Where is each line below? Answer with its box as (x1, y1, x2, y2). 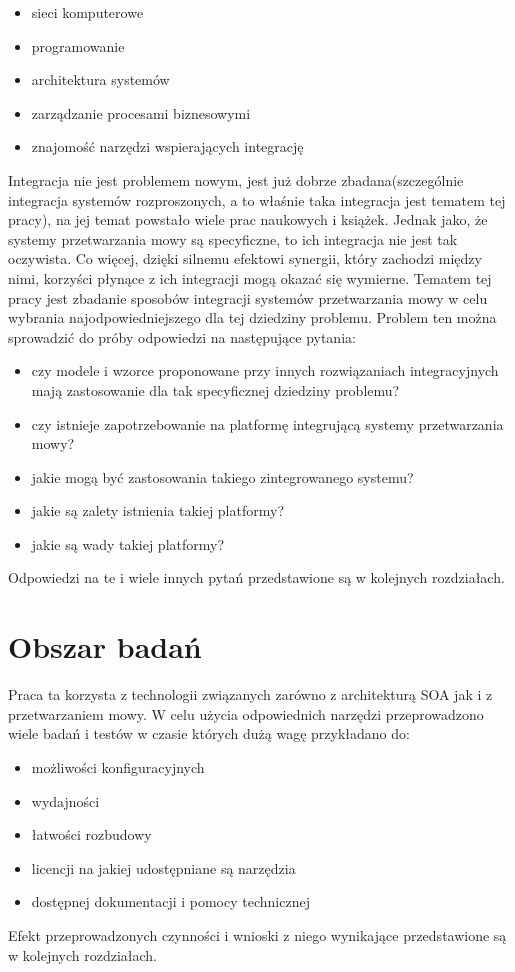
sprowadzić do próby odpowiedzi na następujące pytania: (8, 326, 356, 347)
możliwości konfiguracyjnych (31, 756, 205, 777)
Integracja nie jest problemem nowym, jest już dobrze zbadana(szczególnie (8, 169, 464, 190)
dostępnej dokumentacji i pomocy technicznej (31, 891, 310, 912)
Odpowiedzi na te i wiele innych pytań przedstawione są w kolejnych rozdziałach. (8, 567, 505, 588)
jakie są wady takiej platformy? (31, 533, 225, 554)
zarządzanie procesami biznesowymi (31, 102, 251, 123)
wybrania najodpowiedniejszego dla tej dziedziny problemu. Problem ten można (8, 307, 497, 328)
